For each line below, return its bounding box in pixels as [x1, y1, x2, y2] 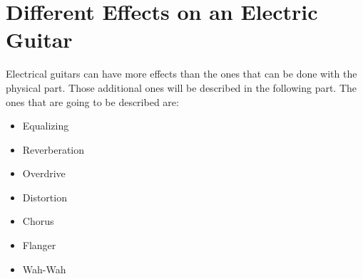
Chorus [22, 214, 54, 228]
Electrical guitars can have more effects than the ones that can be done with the [6, 66, 357, 81]
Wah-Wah [22, 261, 66, 276]
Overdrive [22, 166, 66, 181]
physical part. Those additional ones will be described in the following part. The [6, 80, 357, 95]
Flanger [22, 238, 56, 253]
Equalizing [22, 118, 69, 133]
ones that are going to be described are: [6, 94, 179, 109]
